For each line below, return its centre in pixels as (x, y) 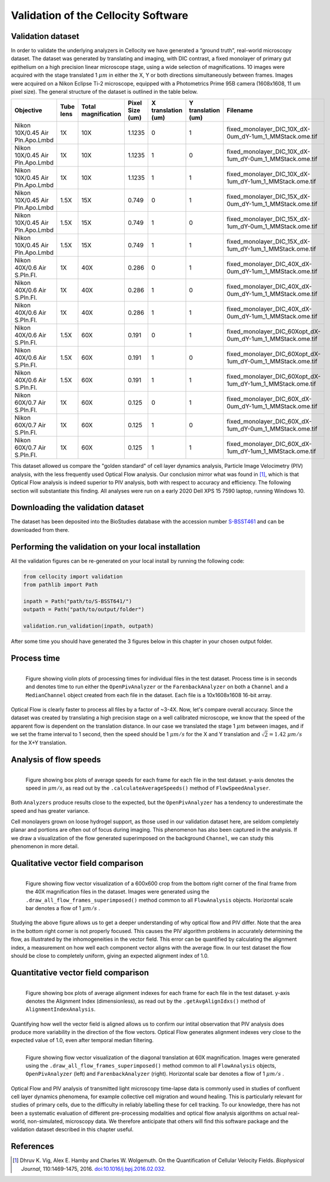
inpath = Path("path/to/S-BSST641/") (78, 601)
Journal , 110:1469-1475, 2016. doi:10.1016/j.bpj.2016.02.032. (94, 1168)
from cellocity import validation (73, 576)
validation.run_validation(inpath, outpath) (89, 626)
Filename (240, 110)
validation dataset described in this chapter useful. (72, 1130)
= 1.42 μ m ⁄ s (286, 734)
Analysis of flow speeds (56, 759)
